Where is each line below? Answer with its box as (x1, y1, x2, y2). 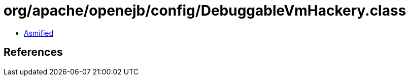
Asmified (24, 28, 54, 37)
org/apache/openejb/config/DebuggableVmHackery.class (4, 2, 406, 19)
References (4, 46, 63, 59)
